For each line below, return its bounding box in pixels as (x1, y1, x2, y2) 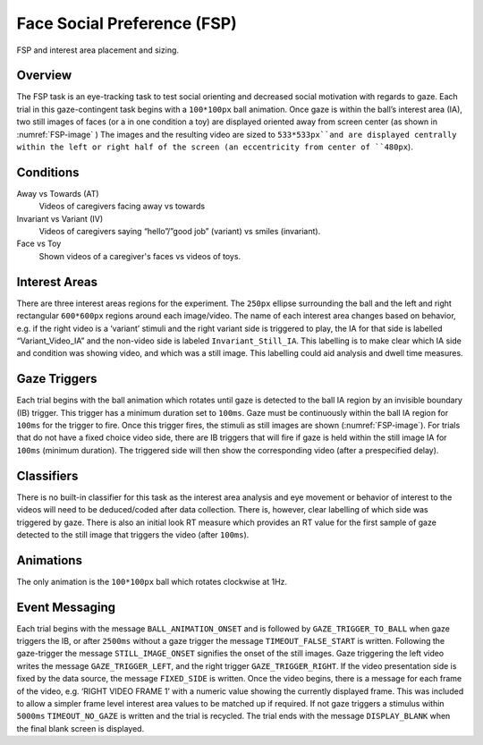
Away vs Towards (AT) (16, 188, 99, 199)
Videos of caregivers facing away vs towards (38, 201, 206, 212)
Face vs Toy (16, 238, 62, 250)
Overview (16, 68, 72, 83)
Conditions (16, 165, 80, 180)
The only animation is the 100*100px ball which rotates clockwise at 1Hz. (16, 576, 288, 587)
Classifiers (16, 468, 79, 483)
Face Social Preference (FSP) (16, 13, 237, 33)
